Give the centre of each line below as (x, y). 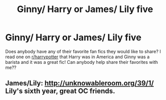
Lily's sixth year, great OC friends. (60, 91)
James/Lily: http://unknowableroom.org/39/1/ (80, 83)
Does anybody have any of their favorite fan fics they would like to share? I (83, 51)
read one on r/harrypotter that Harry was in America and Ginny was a (77, 57)
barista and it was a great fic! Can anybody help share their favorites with (82, 62)
